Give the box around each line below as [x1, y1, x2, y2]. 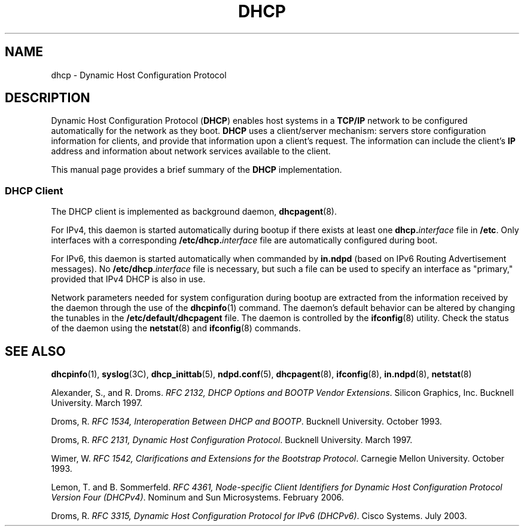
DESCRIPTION [5, 90, 90, 106]
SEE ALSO [5, 343, 66, 359]
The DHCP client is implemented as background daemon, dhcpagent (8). [51, 206, 337, 217]
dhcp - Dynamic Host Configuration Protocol [51, 69, 227, 80]
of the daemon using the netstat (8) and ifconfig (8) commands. [51, 323, 301, 334]
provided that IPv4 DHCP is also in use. [51, 274, 206, 285]
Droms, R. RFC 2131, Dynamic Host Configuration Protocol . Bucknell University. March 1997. [51, 435, 413, 445]
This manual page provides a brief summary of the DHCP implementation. [51, 164, 342, 175]
